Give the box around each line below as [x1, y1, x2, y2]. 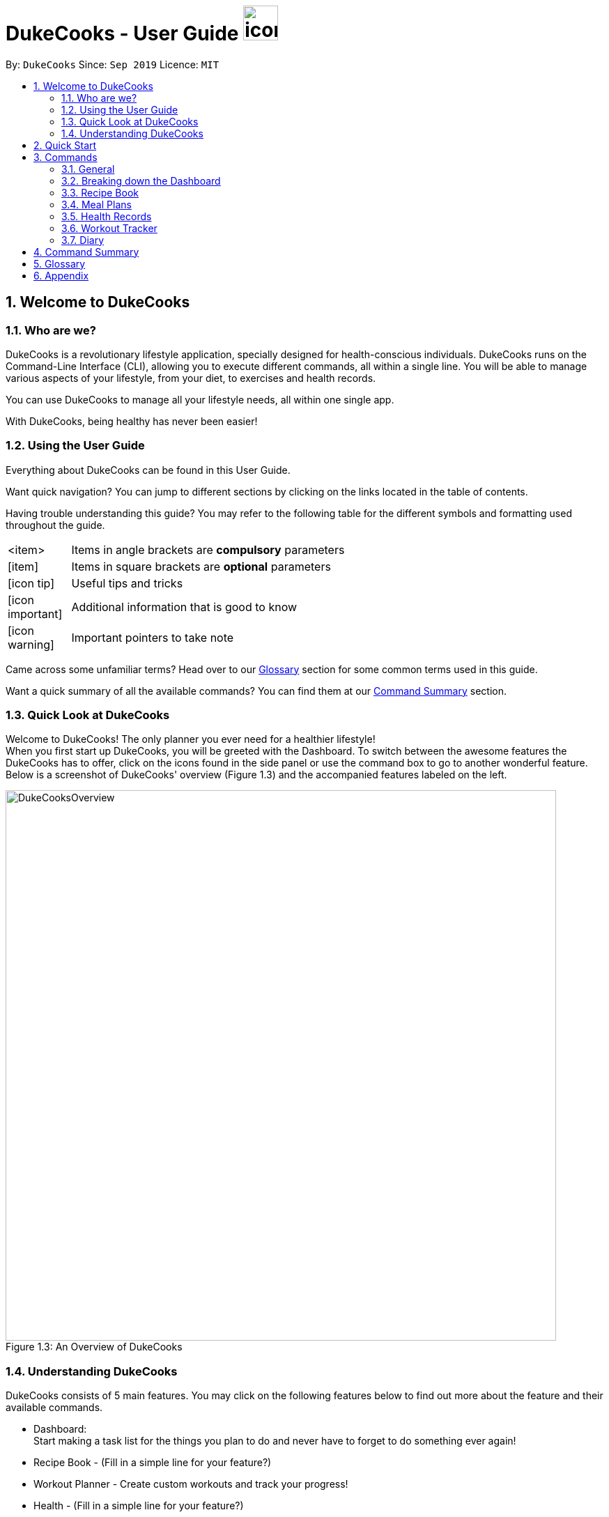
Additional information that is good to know [71, 599, 298, 614]
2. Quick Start [33, 139, 97, 151]
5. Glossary [33, 257, 86, 270]
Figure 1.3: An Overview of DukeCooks [6, 1341, 183, 1353]
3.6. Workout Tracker [61, 222, 157, 234]
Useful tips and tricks [71, 576, 183, 590]
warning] [8, 637, 54, 652]
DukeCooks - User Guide [6, 22, 239, 45]
